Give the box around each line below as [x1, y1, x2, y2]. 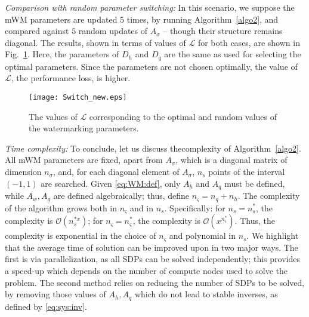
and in [130, 201, 153, 214]
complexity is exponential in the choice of [5, 229, 156, 242]
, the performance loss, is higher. [11, 72, 131, 84]
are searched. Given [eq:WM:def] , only [41, 177, 181, 189]
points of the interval [208, 165, 285, 178]
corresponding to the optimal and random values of [89, 110, 277, 122]
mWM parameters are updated [5, 13, 118, 25]
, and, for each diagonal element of [53, 165, 180, 178]
